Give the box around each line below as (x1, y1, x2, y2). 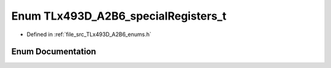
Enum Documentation (11, 47, 96, 57)
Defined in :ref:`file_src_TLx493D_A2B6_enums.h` (26, 31, 151, 38)
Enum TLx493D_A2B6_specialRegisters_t (11, 9, 227, 23)
